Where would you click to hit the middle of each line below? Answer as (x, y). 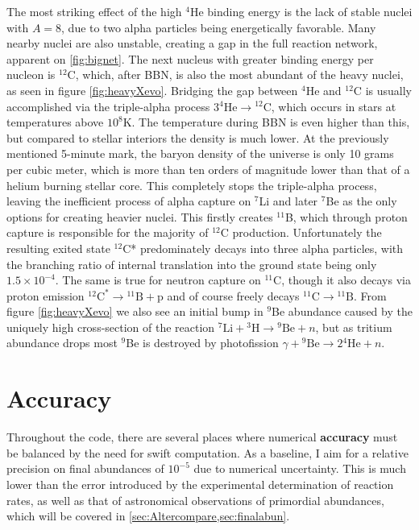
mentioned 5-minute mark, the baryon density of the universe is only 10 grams (200, 153)
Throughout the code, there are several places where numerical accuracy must (202, 437)
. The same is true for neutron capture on (158, 280)
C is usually (382, 90)
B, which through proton (346, 216)
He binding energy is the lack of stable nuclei (301, 11)
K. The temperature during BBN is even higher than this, (266, 122)
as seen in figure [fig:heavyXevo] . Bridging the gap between (152, 90)
